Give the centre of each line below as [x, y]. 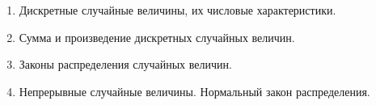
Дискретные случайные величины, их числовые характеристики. [177, 10]
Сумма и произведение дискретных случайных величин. [157, 37]
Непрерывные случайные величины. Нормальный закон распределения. [194, 91]
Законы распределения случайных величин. [125, 64]
